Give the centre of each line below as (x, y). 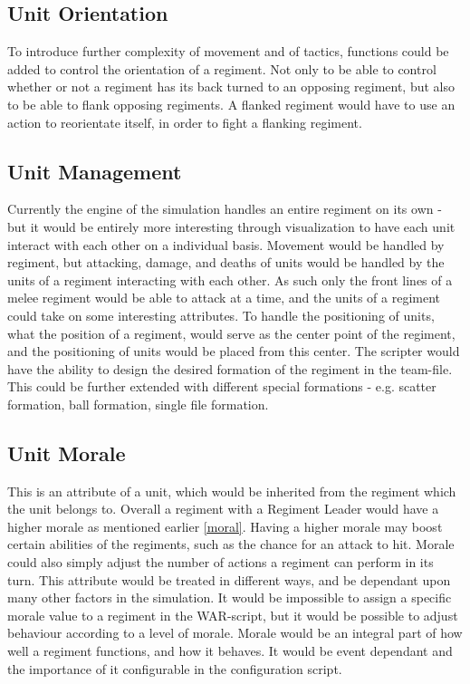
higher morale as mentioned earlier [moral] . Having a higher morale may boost (225, 526)
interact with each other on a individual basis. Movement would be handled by (226, 244)
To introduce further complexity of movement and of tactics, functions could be (228, 51)
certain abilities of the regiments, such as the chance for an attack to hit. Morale (231, 544)
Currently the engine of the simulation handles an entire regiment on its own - (225, 209)
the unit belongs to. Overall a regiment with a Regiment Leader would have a (223, 509)
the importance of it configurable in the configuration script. (175, 668)
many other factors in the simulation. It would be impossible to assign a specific (230, 597)
